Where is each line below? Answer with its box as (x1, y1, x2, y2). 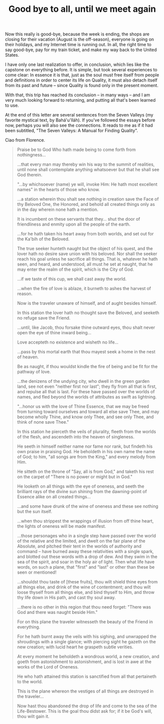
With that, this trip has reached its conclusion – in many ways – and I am (5, 92, 150, 98)
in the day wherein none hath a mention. (17, 206, 99, 212)
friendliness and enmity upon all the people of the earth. (17, 221, 131, 227)
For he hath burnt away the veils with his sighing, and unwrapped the (17, 634, 157, 639)
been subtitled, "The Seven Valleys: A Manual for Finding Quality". (5, 128, 139, 134)
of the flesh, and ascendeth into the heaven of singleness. (17, 434, 135, 440)
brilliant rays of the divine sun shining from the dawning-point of (17, 489, 147, 494)
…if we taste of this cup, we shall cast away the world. (17, 276, 127, 282)
